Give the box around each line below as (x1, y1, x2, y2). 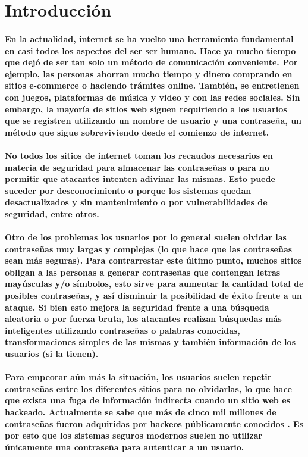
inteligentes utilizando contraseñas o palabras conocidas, (5, 324, 240, 336)
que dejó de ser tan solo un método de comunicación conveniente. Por (5, 56, 298, 68)
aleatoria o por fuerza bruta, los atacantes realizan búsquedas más (5, 312, 282, 325)
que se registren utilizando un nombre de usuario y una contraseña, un (5, 114, 302, 127)
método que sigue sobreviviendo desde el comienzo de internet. (5, 126, 269, 138)
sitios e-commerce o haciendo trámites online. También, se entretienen (5, 79, 300, 92)
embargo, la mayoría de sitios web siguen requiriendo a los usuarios (5, 102, 287, 115)
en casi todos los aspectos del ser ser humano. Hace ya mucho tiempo (5, 44, 296, 57)
